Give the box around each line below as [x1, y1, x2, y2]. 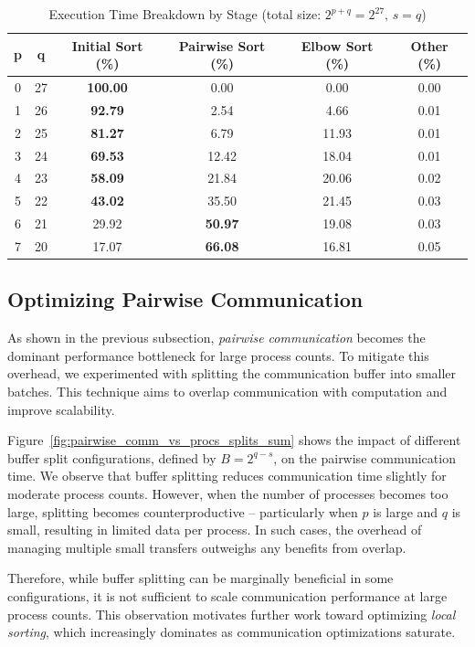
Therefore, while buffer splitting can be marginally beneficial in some [7, 568, 394, 588]
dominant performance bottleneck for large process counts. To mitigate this [7, 345, 429, 365]
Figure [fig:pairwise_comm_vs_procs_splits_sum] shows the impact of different [7, 430, 461, 450]
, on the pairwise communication [273, 448, 456, 467]
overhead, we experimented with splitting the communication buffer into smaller [7, 364, 457, 383]
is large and [373, 502, 438, 521]
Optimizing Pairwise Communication [7, 285, 364, 313]
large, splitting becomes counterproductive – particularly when [7, 502, 358, 521]
